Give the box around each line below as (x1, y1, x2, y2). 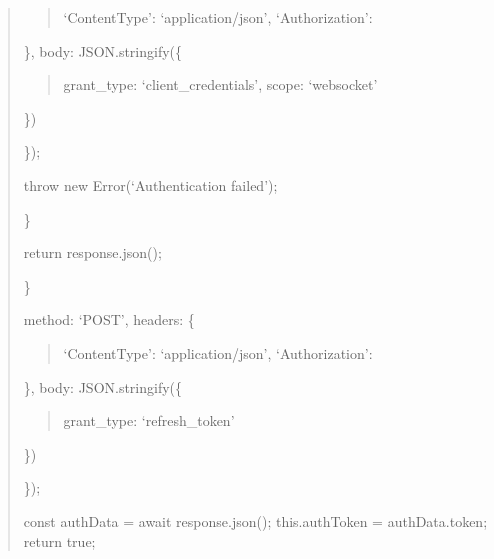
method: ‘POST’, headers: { (23, 309, 195, 330)
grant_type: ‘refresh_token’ (63, 410, 235, 431)
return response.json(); (23, 242, 162, 263)
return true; (23, 530, 96, 551)
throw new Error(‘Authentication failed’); (23, 174, 278, 195)
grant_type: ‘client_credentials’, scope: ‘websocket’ (63, 74, 378, 95)
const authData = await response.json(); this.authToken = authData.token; (23, 510, 488, 531)
